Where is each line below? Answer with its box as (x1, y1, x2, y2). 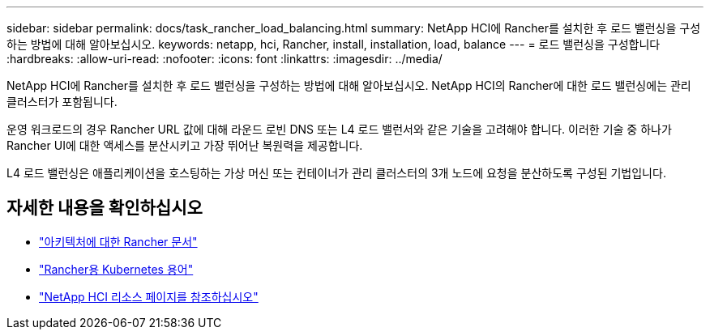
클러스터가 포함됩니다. (6, 95, 118, 108)
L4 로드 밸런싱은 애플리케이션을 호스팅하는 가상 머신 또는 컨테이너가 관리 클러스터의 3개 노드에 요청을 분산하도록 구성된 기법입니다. (6, 166, 666, 180)
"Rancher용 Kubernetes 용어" (39, 262, 194, 276)
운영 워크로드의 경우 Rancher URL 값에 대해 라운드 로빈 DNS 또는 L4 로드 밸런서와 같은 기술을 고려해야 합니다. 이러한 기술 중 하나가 (6, 122, 672, 136)
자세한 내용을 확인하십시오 (6, 198, 203, 219)
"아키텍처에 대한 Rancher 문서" (39, 234, 198, 249)
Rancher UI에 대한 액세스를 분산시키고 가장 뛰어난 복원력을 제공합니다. (6, 138, 363, 152)
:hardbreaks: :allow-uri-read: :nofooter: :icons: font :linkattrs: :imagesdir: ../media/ (6, 52, 443, 66)
